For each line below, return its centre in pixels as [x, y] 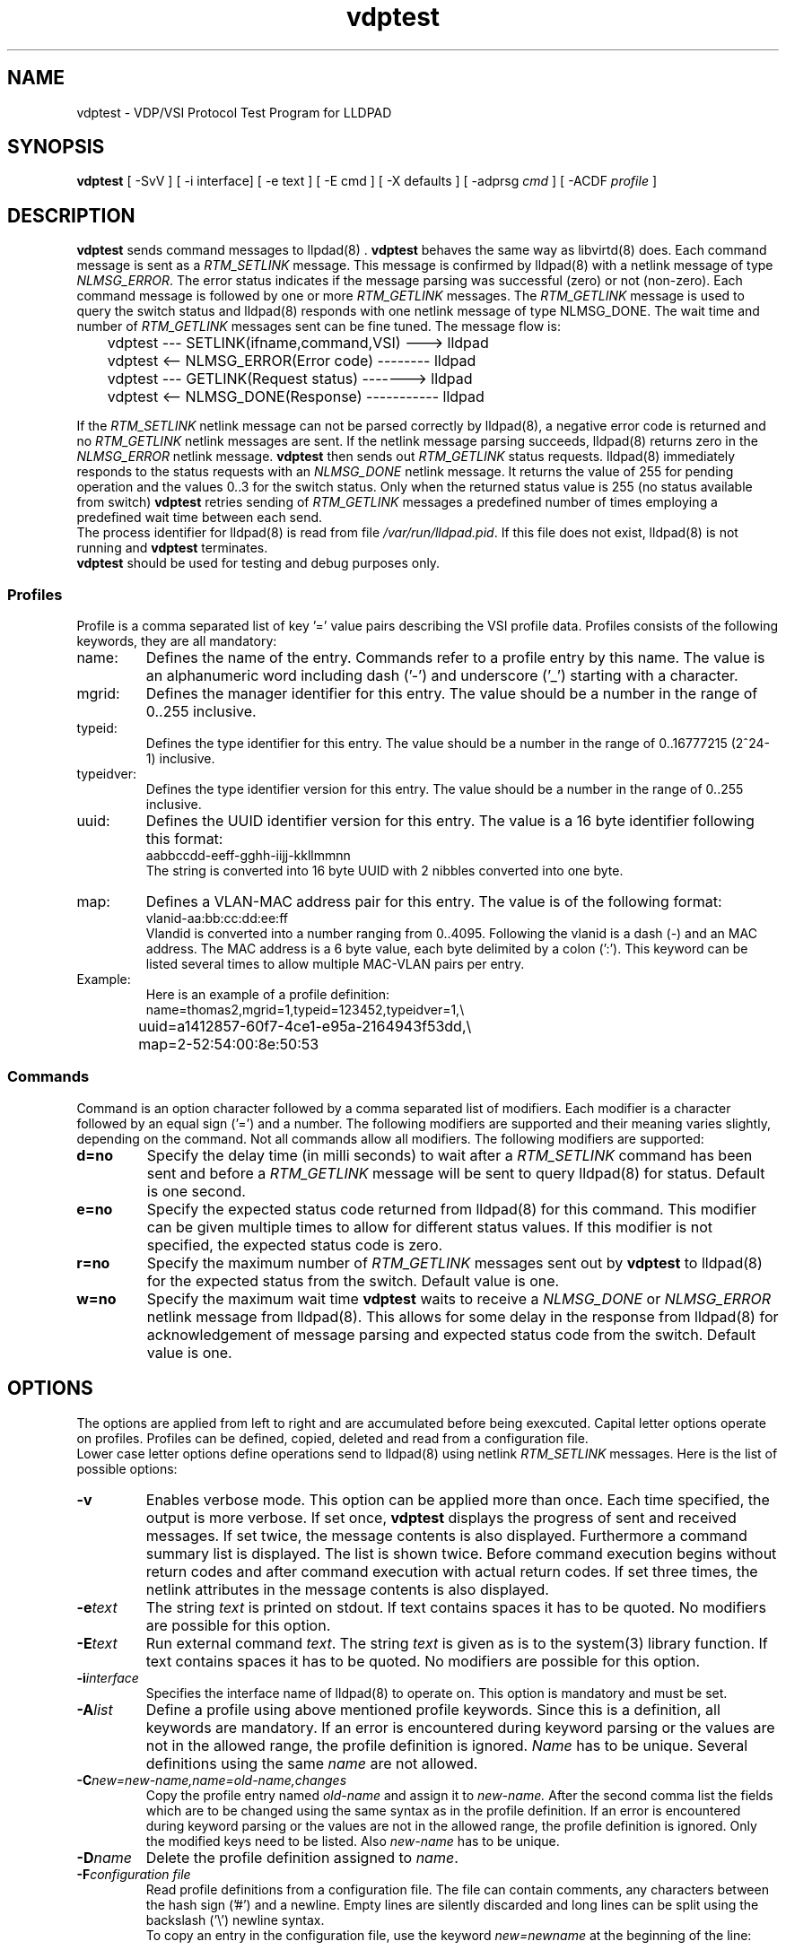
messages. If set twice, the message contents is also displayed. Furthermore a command [446, 1535]
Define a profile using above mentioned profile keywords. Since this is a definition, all [433, 1709]
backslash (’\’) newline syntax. [235, 1920]
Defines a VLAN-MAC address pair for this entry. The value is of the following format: [434, 902]
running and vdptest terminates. [172, 548]
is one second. [196, 1191]
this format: [184, 839]
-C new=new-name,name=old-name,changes [212, 1780]
